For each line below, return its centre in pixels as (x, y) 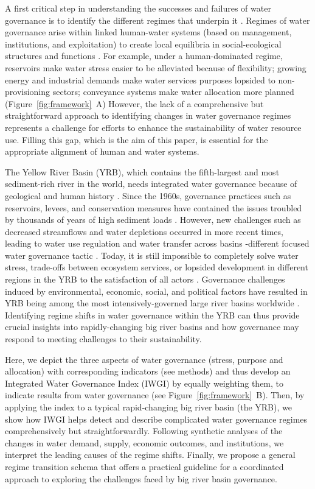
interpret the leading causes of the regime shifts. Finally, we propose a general (150, 455)
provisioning (28, 92)
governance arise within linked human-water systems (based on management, (148, 32)
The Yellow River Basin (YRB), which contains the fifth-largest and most (142, 171)
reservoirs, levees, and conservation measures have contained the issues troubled (154, 207)
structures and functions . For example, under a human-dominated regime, (144, 56)
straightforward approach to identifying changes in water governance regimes (148, 115)
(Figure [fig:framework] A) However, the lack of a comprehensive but (134, 103)
